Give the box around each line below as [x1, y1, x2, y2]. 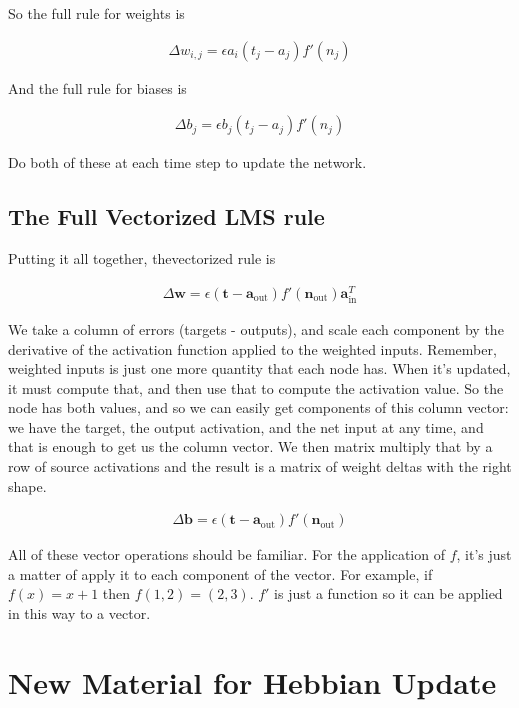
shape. [8, 475, 47, 496]
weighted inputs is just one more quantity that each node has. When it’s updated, [8, 358, 511, 379]
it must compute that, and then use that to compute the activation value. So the [8, 377, 504, 398]
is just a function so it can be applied [274, 583, 503, 604]
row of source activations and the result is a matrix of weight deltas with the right [8, 456, 512, 477]
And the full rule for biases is [8, 77, 187, 98]
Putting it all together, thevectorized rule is [8, 248, 276, 269]
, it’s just [456, 544, 512, 565]
